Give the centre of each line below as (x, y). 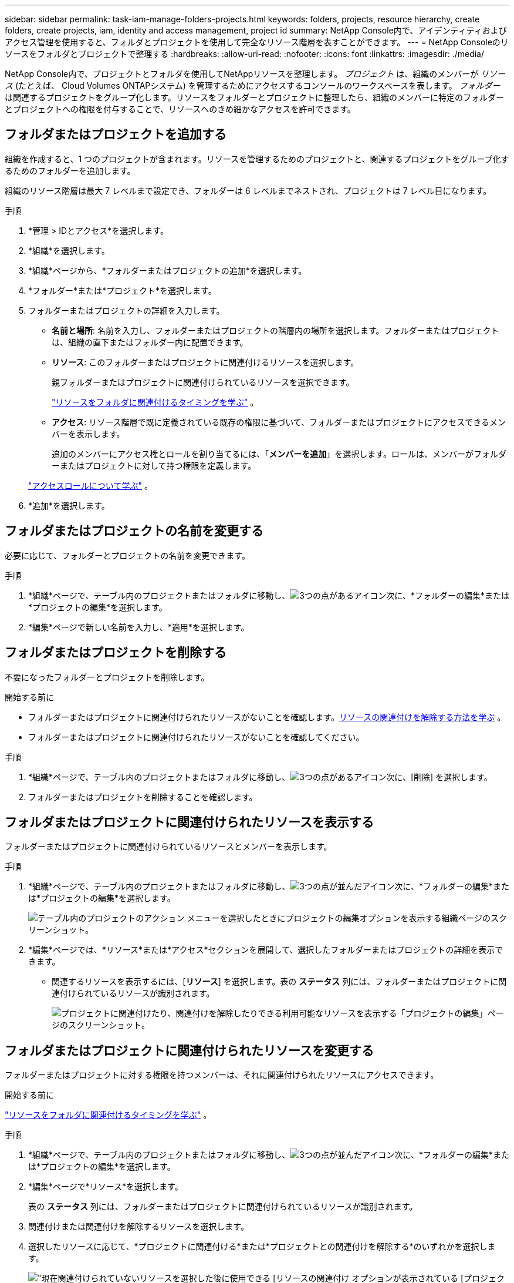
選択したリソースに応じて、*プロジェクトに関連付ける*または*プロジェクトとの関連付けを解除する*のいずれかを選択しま (262, 1247)
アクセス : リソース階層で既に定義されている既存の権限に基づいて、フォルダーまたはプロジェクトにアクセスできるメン (279, 422)
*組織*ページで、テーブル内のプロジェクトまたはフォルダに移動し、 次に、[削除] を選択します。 (260, 777)
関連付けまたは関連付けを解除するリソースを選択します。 (138, 1227)
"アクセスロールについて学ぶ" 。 (90, 485)
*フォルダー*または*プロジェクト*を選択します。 (122, 290)
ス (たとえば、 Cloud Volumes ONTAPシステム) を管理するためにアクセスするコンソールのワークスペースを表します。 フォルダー (253, 85)
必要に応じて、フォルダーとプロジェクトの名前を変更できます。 (127, 555)
